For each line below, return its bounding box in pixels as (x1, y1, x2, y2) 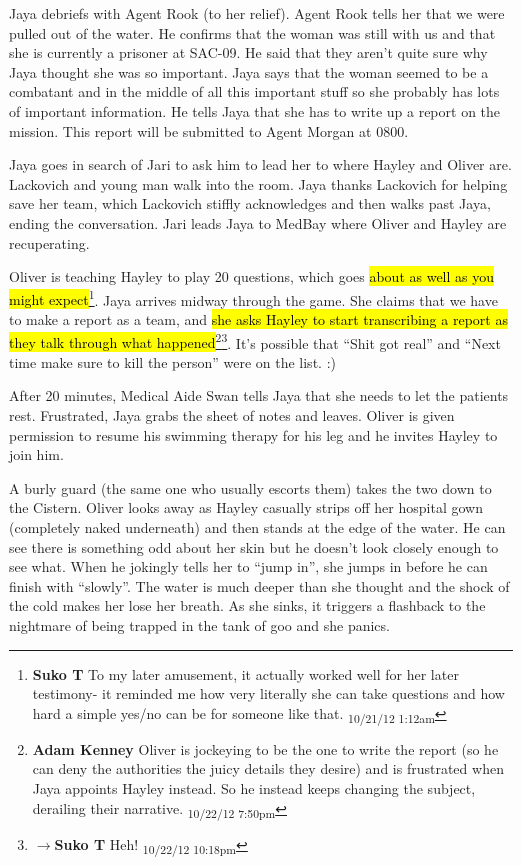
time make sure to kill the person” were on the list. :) (9, 351, 336, 372)
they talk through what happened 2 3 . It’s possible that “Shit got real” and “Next (9, 329, 501, 353)
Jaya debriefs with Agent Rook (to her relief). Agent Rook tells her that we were (9, 3, 505, 23)
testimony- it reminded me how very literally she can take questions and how (32, 683, 505, 704)
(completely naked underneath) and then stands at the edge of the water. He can (9, 516, 506, 537)
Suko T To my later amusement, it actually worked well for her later (32, 663, 459, 684)
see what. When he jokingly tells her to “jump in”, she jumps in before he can (9, 556, 488, 577)
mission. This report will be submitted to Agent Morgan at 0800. (9, 120, 409, 141)
